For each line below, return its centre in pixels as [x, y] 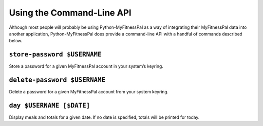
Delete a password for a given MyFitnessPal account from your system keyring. [89, 92]
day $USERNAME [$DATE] [49, 105]
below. [16, 41]
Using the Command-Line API [70, 13]
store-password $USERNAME [55, 54]
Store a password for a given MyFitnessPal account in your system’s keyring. [86, 66]
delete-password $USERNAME [57, 80]
